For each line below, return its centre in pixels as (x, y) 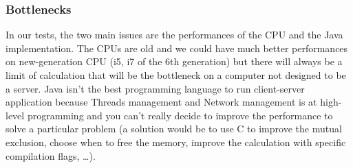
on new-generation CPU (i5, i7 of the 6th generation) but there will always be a (174, 61)
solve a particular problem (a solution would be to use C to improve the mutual (174, 129)
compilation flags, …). (51, 155)
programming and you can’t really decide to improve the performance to (180, 115)
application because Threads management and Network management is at (161, 102)
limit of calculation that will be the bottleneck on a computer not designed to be (176, 75)
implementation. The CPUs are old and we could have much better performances (177, 48)
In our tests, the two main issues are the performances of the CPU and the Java (174, 35)
